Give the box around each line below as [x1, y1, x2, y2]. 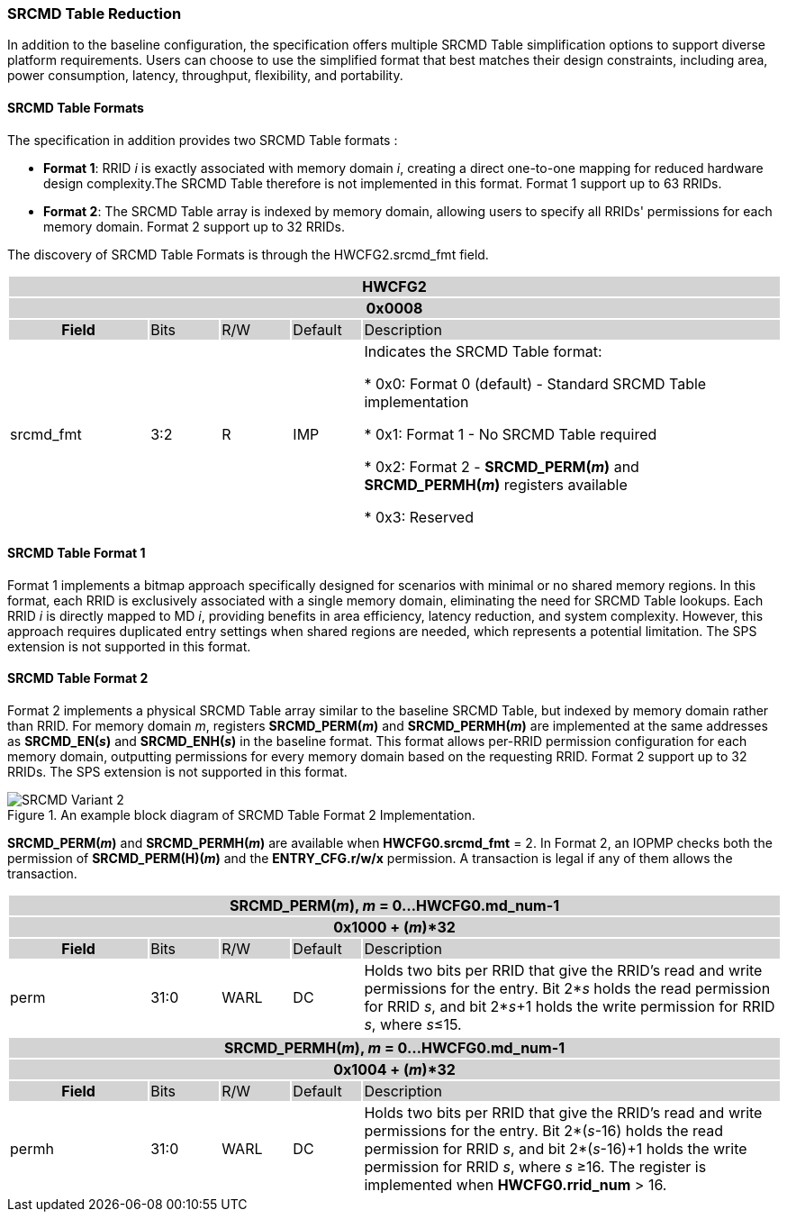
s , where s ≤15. [364, 1015, 462, 1034]
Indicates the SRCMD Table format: [364, 341, 602, 360]
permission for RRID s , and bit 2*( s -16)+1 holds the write [364, 1140, 747, 1159]
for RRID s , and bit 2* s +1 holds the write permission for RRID [364, 997, 775, 1016]
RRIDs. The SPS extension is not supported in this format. [7, 764, 348, 780]
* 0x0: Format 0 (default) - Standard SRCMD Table [364, 374, 707, 393]
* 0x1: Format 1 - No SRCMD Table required [364, 424, 657, 443]
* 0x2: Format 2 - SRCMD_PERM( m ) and [364, 457, 639, 476]
